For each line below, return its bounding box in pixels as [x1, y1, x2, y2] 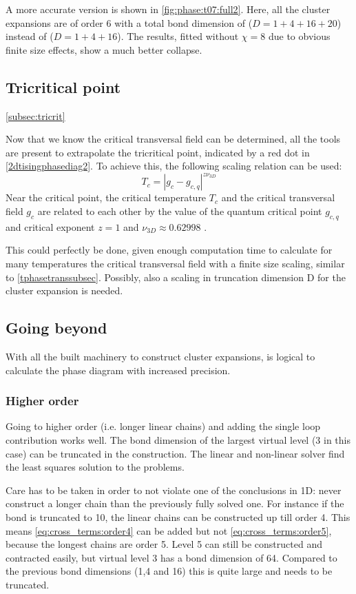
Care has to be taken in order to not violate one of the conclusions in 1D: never [6, 482, 342, 497]
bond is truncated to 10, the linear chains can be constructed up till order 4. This [6, 509, 350, 524]
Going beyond [6, 317, 107, 338]
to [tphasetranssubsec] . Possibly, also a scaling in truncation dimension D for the [6, 269, 346, 284]
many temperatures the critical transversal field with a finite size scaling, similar [6, 256, 345, 271]
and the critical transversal [221, 190, 335, 205]
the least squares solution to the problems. [6, 460, 185, 474]
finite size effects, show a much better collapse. [6, 42, 202, 57]
